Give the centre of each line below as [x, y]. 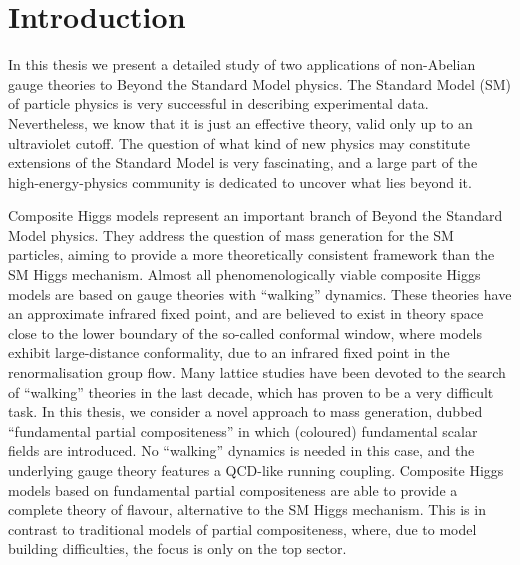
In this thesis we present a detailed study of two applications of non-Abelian [242, 64]
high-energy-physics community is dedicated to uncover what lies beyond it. [240, 181]
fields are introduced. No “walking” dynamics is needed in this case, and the [241, 450]
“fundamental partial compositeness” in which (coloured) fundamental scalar [243, 430]
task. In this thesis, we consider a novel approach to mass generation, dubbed [245, 411]
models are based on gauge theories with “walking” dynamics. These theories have [260, 293]
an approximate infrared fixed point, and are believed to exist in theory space [246, 313]
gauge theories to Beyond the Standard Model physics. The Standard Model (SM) [260, 83]
